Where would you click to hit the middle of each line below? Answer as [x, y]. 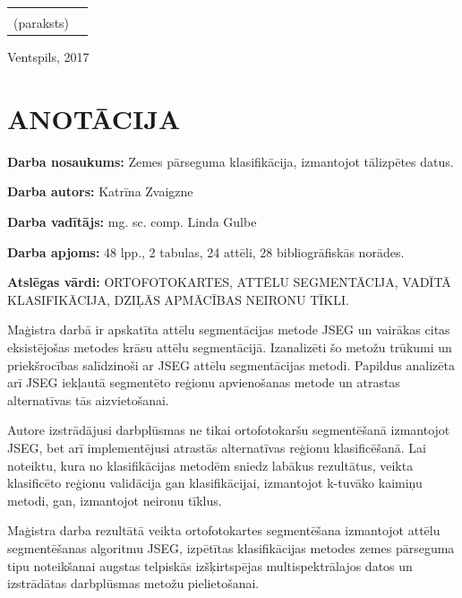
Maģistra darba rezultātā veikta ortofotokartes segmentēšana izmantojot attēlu [224, 530]
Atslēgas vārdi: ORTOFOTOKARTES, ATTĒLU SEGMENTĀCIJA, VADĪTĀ [229, 282]
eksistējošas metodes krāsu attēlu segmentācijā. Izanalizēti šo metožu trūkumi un [230, 347]
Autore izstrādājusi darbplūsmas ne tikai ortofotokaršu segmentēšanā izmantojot [229, 430]
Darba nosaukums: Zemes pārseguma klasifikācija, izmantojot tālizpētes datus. [231, 161]
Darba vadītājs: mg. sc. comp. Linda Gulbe [132, 221]
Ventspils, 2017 [48, 57]
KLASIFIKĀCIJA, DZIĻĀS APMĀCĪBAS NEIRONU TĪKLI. [178, 299]
